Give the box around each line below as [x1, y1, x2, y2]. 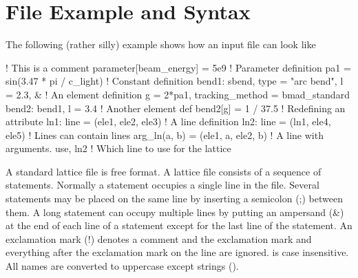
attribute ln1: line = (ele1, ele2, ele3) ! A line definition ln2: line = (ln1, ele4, [6, 114, 331, 129]
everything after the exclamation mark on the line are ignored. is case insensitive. [6, 245, 349, 259]
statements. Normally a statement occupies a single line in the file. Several [6, 178, 319, 192]
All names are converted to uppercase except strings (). [6, 259, 239, 273]
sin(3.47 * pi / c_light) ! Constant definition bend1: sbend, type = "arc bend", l [6, 74, 344, 88]
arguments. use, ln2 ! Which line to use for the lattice [6, 141, 231, 156]
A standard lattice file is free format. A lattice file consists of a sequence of [6, 164, 322, 178]
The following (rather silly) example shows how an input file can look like [6, 37, 316, 52]
